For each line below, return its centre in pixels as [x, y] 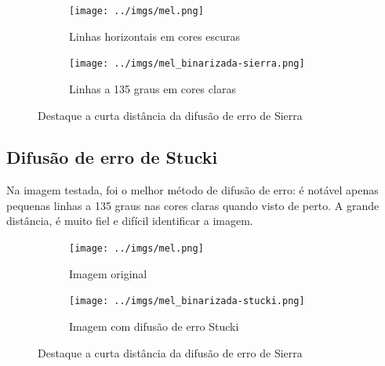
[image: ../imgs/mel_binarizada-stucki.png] [187, 301]
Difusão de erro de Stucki [112, 157]
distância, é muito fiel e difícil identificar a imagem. [130, 221]
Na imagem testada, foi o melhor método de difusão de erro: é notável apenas [192, 190]
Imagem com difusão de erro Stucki [154, 326]
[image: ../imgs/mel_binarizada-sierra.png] [187, 64]
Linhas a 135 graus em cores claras [153, 88]
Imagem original [108, 273]
